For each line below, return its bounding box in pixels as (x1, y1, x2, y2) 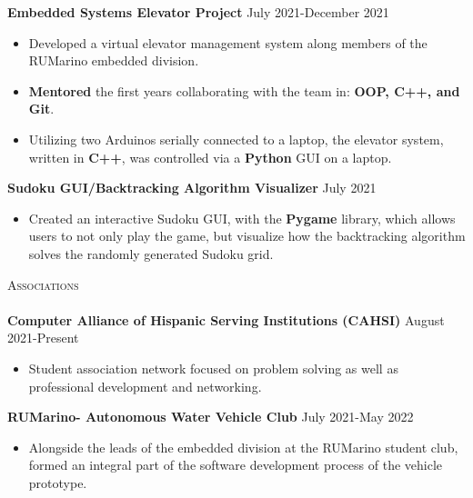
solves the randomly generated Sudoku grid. (28, 244, 274, 263)
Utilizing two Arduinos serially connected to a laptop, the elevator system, (28, 129, 444, 148)
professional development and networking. (28, 376, 262, 395)
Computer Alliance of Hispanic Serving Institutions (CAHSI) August (7, 310, 445, 329)
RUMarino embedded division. (28, 51, 199, 70)
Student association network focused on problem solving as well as (28, 358, 398, 377)
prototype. (28, 473, 87, 492)
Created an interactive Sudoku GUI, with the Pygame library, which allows (28, 208, 456, 227)
